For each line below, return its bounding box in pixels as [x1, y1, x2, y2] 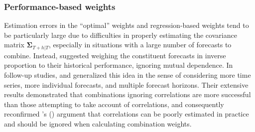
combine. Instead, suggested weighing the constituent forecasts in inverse [4, 50, 226, 60]
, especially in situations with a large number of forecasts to [48, 39, 232, 50]
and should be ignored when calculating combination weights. [4, 119, 192, 129]
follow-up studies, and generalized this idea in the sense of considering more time [4, 70, 251, 80]
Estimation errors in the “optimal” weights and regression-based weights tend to [4, 20, 249, 30]
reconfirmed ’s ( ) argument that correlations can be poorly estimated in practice [4, 109, 249, 119]
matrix [4, 39, 24, 50]
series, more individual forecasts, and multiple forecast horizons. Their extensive [4, 79, 249, 90]
